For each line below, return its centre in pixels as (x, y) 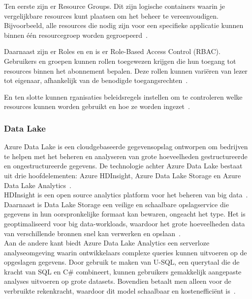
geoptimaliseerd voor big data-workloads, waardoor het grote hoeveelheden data (125, 223)
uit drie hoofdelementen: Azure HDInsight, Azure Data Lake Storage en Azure (123, 175)
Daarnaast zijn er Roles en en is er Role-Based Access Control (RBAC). (112, 51)
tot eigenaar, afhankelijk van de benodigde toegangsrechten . (96, 80)
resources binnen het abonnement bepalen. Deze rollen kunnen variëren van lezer (126, 70)
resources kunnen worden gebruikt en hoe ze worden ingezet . (97, 106)
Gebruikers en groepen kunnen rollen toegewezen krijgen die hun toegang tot (120, 61)
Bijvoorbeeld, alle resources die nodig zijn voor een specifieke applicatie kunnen (124, 25)
